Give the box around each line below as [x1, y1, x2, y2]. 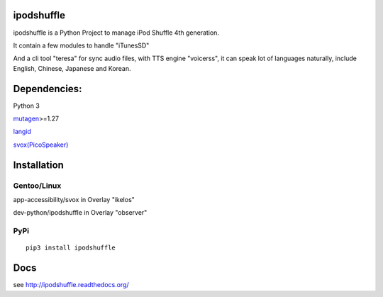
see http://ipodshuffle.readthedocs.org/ [13, 281, 129, 289]
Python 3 [13, 101, 40, 110]
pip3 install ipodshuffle [26, 244, 116, 252]
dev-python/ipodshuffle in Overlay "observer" [13, 208, 148, 217]
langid [13, 128, 32, 136]
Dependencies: [13, 82, 82, 95]
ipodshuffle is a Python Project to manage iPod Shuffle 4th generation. [13, 28, 220, 37]
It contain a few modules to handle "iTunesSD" [13, 41, 150, 50]
